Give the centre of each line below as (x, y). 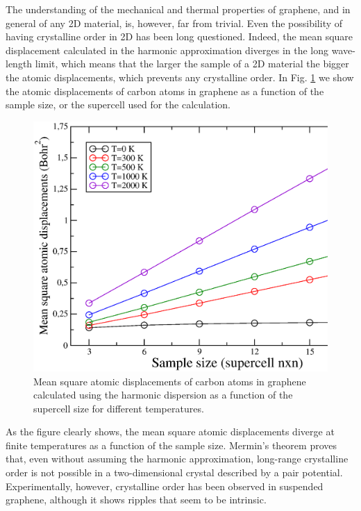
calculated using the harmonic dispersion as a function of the (163, 395)
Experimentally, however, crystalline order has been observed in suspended (165, 486)
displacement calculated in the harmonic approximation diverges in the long (167, 50)
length (19, 64)
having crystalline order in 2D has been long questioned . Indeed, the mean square (179, 36)
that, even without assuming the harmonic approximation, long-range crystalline (177, 459)
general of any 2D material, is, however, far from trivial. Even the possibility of (174, 23)
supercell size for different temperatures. (119, 408)
